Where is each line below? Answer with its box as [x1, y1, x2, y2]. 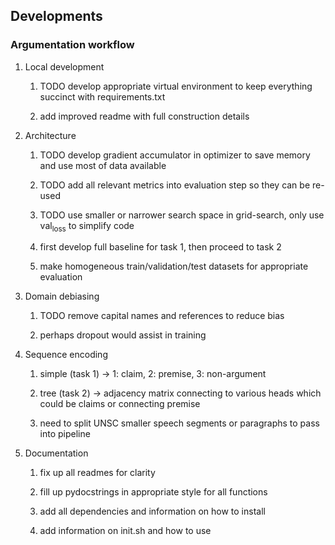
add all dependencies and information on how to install [39, 505, 266, 518]
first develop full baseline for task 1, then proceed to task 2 [39, 241, 282, 253]
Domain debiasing [24, 290, 100, 303]
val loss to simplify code [39, 219, 135, 234]
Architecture [24, 129, 77, 141]
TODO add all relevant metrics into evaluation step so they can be [39, 179, 311, 191]
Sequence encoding [24, 349, 108, 361]
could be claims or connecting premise [39, 398, 201, 410]
